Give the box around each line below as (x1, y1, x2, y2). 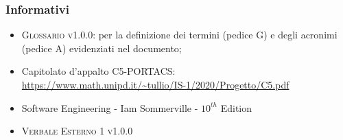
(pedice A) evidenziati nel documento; (21, 40, 182, 55)
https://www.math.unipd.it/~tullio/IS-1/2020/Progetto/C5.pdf (21, 78, 289, 91)
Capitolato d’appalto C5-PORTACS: (21, 64, 176, 78)
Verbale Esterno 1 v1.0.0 (21, 124, 133, 138)
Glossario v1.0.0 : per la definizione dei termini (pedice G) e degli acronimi (21, 27, 338, 42)
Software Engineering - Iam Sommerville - (21, 100, 198, 115)
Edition (220, 100, 252, 115)
